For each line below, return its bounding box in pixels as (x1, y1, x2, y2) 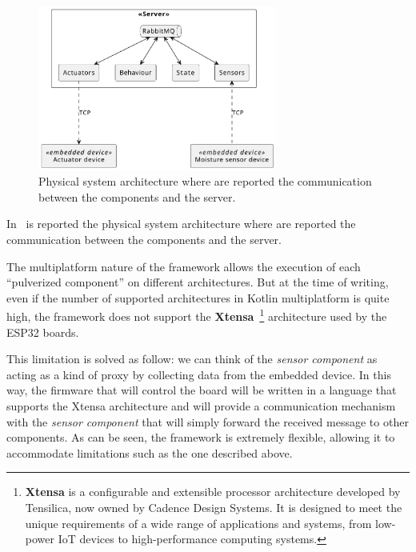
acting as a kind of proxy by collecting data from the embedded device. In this (6, 366, 391, 382)
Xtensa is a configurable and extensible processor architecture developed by (25, 483, 401, 500)
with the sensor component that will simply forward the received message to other (6, 413, 409, 430)
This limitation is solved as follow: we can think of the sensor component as (6, 350, 378, 367)
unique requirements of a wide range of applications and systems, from (25, 514, 372, 531)
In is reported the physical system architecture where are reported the (6, 215, 356, 232)
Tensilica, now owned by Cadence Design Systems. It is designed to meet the (25, 499, 402, 516)
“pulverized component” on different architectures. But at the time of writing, (6, 274, 389, 290)
